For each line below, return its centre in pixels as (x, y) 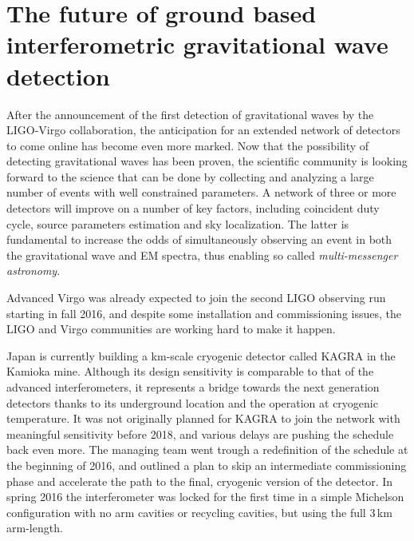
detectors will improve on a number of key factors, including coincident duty (193, 208)
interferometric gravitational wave (197, 44)
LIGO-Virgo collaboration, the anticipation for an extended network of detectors (203, 130)
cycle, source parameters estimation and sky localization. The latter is (178, 223)
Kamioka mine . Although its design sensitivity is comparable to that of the (190, 371)
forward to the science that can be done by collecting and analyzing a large (190, 176)
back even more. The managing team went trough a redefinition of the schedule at (207, 450)
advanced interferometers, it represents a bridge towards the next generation (193, 387)
